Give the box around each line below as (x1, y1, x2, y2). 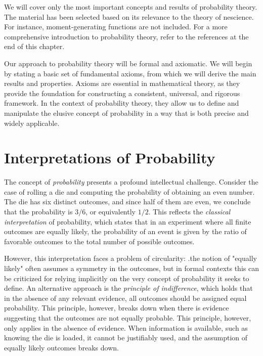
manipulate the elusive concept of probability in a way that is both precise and (4, 107, 249, 118)
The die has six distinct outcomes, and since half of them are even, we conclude (4, 196, 251, 207)
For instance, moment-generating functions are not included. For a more (4, 21, 228, 32)
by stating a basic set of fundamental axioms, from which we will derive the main (4, 68, 256, 78)
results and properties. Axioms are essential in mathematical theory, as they (4, 78, 240, 88)
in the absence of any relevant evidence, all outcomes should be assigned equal (4, 292, 247, 303)
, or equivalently (85, 206, 136, 217)
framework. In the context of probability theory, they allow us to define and (4, 98, 239, 108)
